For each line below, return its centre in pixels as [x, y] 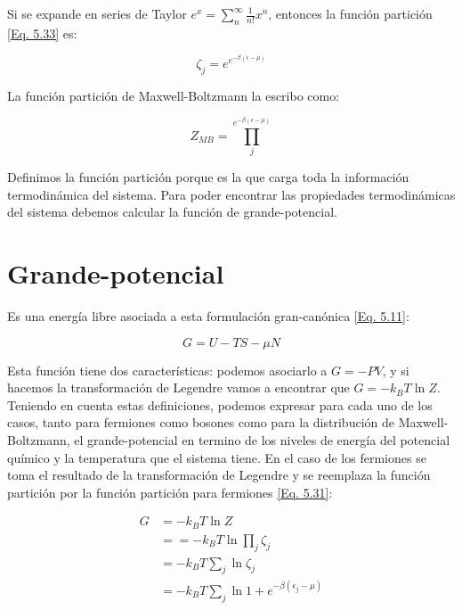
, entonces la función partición [350, 13]
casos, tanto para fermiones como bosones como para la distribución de [201, 422]
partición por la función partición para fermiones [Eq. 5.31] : [170, 492]
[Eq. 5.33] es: [42, 33]
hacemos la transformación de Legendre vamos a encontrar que [178, 387]
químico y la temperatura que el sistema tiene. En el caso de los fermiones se [217, 457]
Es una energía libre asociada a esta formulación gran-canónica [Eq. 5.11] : [208, 315]
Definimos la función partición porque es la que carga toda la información [208, 177]
